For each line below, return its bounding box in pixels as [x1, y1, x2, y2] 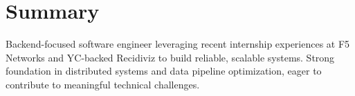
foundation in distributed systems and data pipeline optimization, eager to [6, 64, 322, 78]
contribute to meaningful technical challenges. [6, 77, 200, 91]
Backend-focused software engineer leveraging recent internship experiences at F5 [6, 37, 350, 51]
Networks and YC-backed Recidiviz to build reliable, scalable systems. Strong [6, 50, 335, 64]
